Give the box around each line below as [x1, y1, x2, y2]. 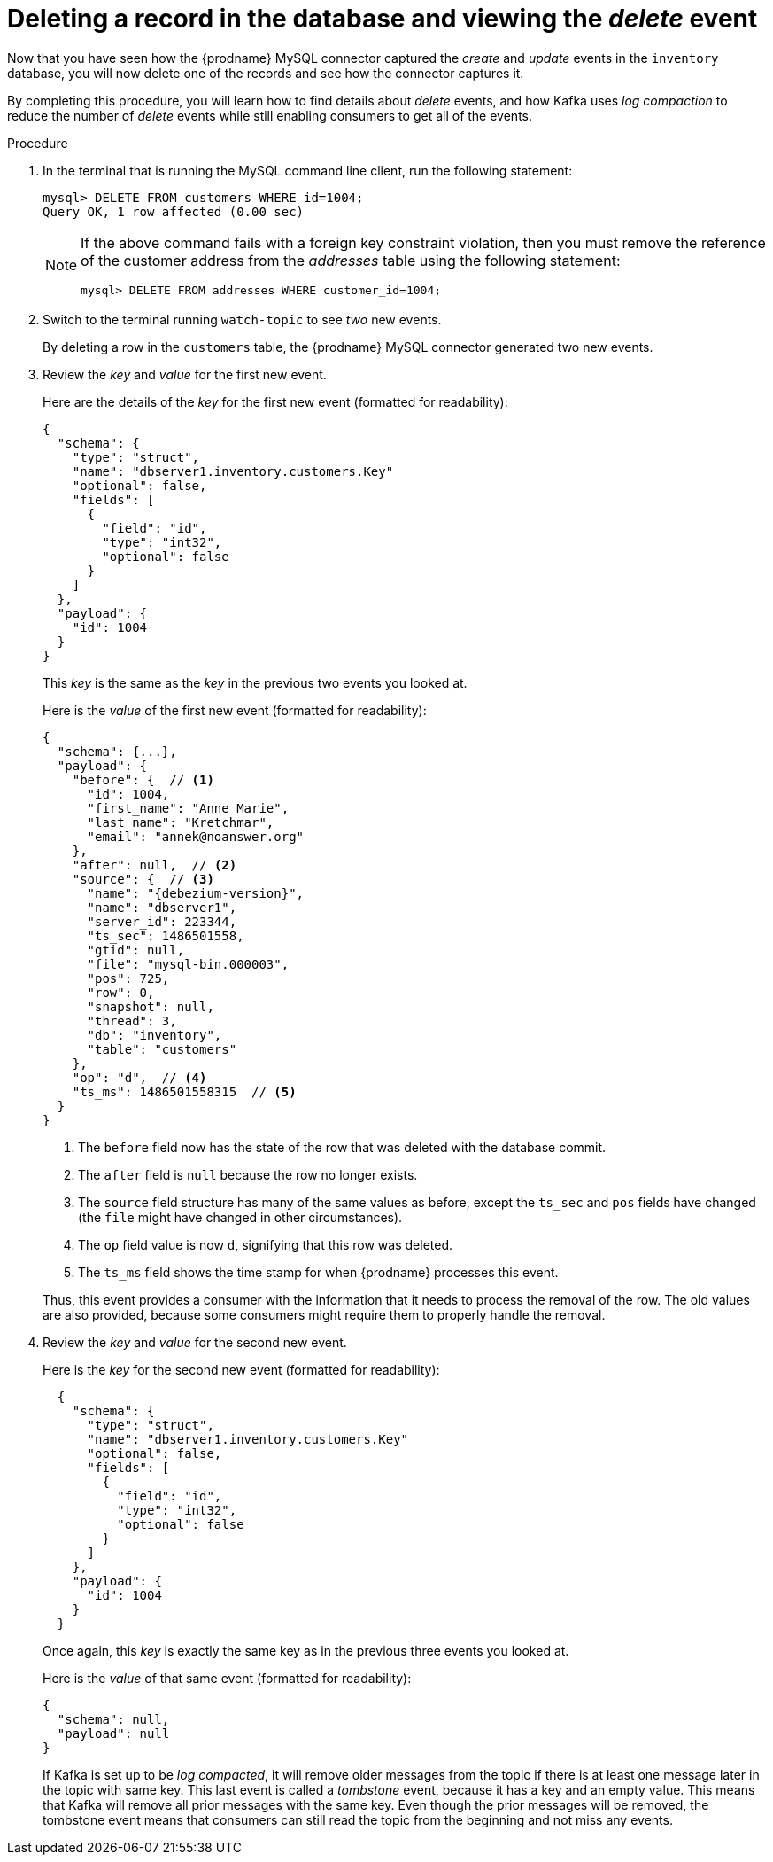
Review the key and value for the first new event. [43, 366, 327, 382]
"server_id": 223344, [87, 914, 237, 929]
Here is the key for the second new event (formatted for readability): [43, 1361, 440, 1377]
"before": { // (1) [72, 772, 214, 787]
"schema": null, [57, 1711, 170, 1726]
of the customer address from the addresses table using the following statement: [81, 251, 621, 269]
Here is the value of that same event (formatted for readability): [43, 1670, 412, 1686]
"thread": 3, [87, 1013, 177, 1028]
